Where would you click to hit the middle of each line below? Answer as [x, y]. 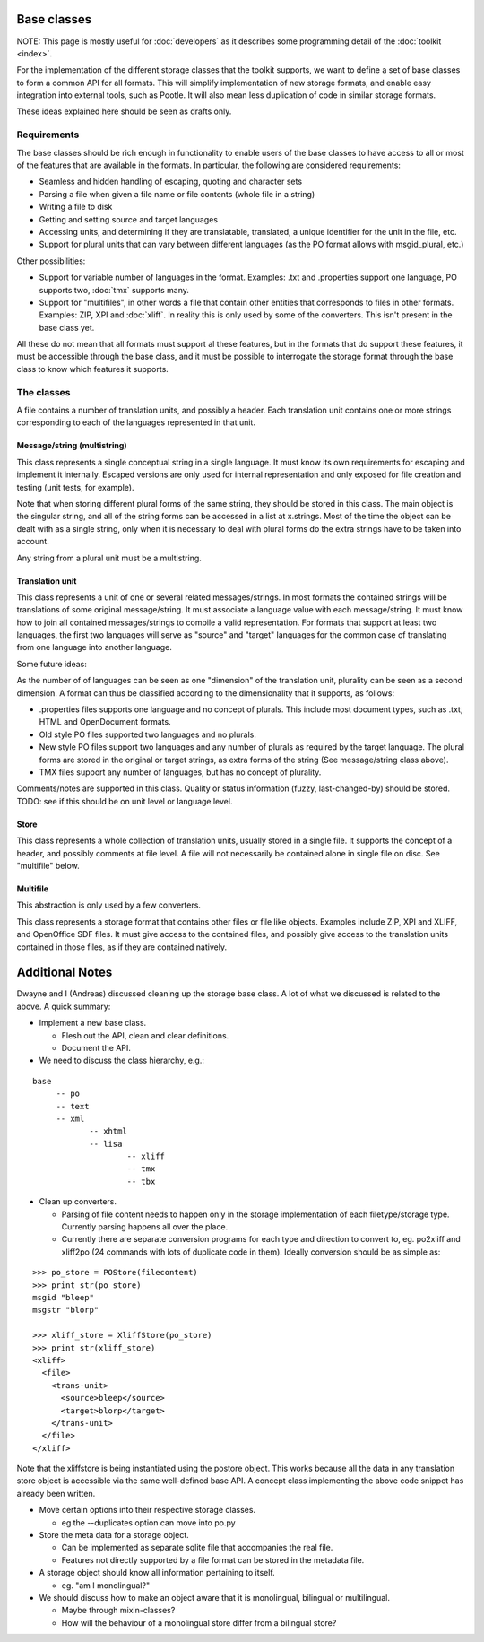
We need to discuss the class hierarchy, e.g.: [122, 1060]
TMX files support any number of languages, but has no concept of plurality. [180, 772]
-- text [73, 1106]
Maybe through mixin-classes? [118, 1611]
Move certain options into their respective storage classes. [147, 1510]
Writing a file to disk [76, 207]
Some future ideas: [52, 664]
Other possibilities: [51, 261]
